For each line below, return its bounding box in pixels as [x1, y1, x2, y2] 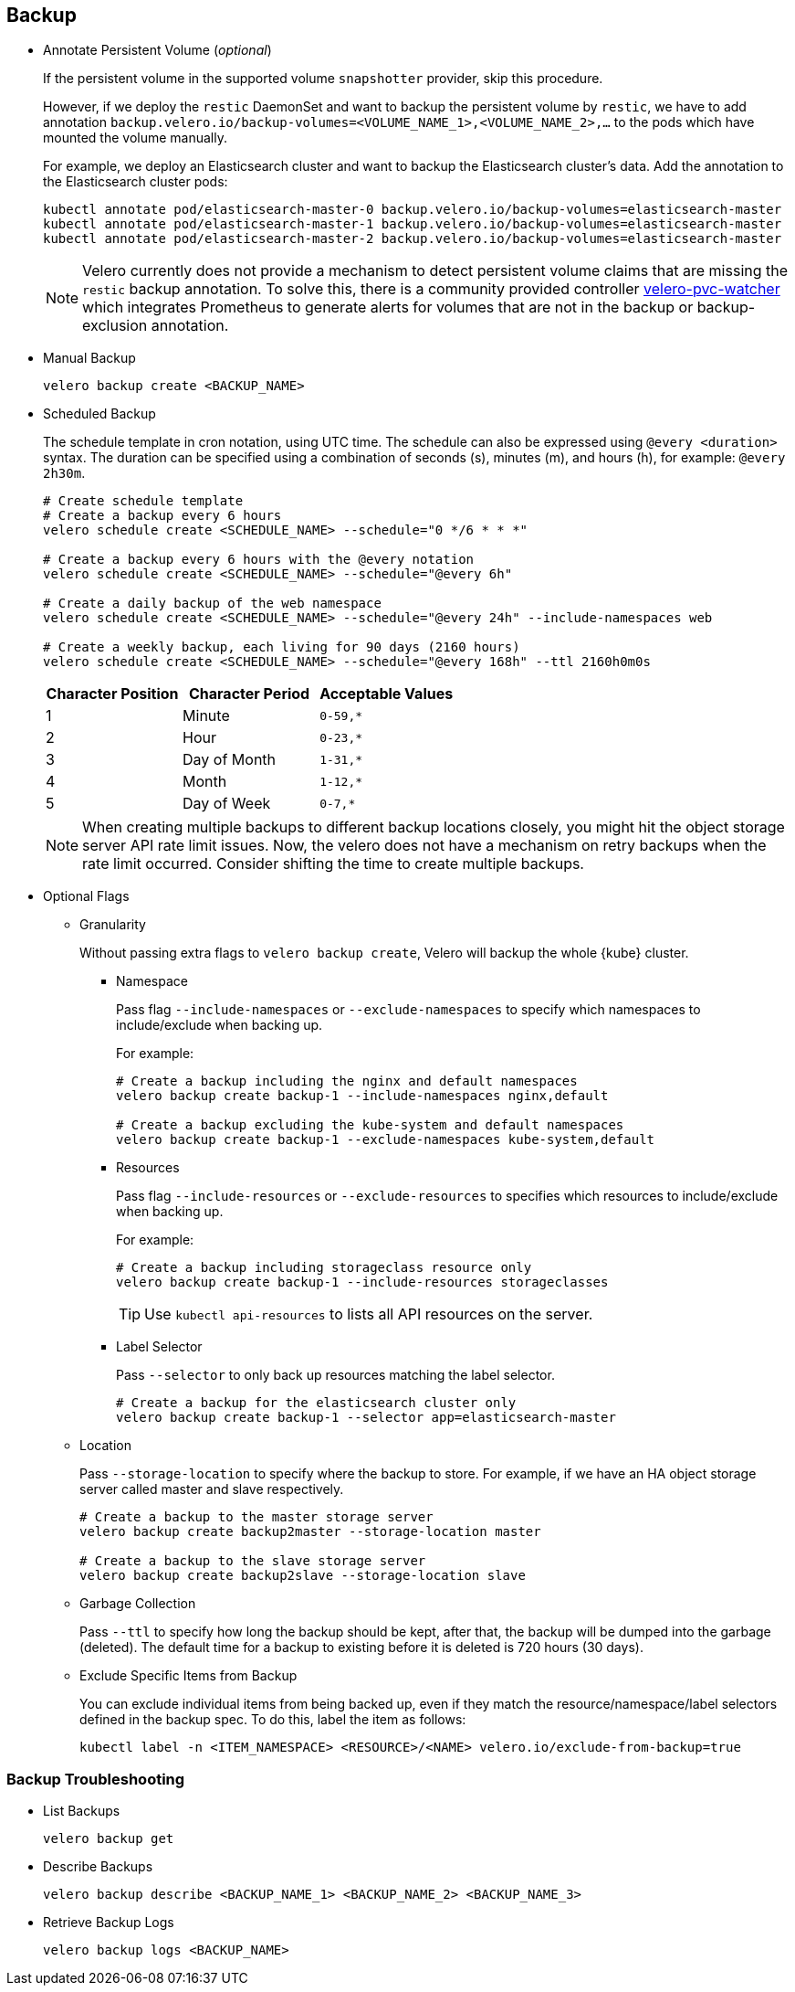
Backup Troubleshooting [6, 1769, 185, 1788]
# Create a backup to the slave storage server [79, 1553, 426, 1569]
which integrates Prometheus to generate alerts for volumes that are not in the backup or [82, 298, 694, 317]
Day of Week [183, 794, 271, 813]
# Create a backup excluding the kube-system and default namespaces [116, 1118, 624, 1133]
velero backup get [43, 1831, 174, 1847]
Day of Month [183, 750, 277, 769]
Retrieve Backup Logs [43, 1914, 174, 1931]
